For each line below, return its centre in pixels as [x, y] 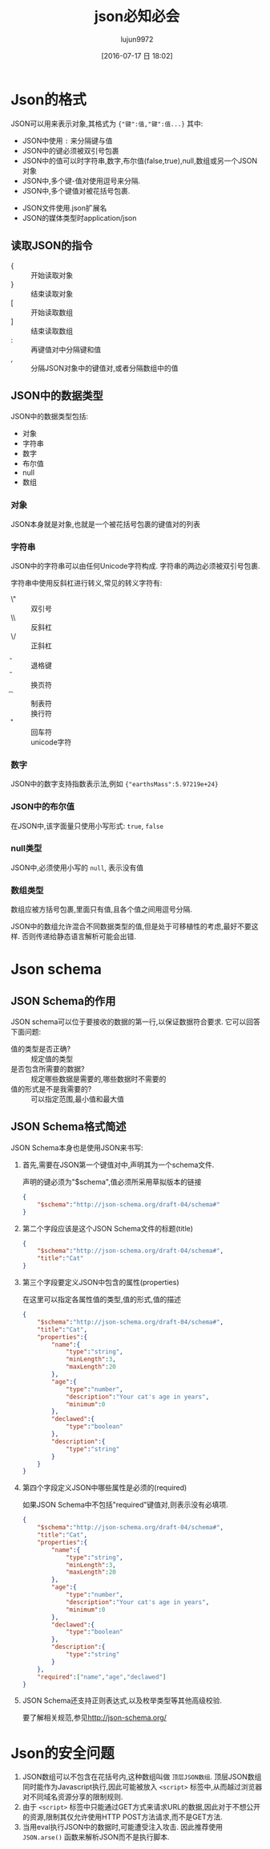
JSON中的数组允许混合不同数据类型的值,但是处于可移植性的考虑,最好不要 [131, 927]
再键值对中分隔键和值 [66, 349]
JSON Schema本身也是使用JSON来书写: [77, 1147]
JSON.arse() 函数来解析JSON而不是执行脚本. [96, 1837]
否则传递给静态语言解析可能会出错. [79, 937]
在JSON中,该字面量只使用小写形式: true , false [87, 826]
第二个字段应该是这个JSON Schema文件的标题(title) [107, 1228]
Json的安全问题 [62, 1753]
